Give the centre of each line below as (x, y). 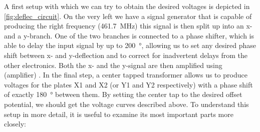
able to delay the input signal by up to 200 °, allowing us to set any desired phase (130, 45)
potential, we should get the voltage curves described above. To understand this (126, 104)
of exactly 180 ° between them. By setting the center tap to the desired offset (123, 94)
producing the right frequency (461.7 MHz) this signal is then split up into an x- (128, 26)
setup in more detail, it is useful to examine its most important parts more (119, 114)
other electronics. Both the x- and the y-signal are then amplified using (113, 65)
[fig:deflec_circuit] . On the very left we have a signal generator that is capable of (128, 16)
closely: (15, 124)
